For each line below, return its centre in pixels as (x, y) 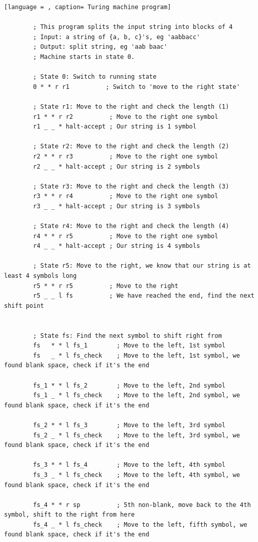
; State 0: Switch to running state (95, 77)
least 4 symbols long (41, 276)
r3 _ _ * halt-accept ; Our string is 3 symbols (117, 206)
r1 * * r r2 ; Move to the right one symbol (126, 117)
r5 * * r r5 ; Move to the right (106, 286)
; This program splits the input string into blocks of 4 (133, 27)
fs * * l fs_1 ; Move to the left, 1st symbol (129, 346)
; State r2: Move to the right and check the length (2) (131, 147)
